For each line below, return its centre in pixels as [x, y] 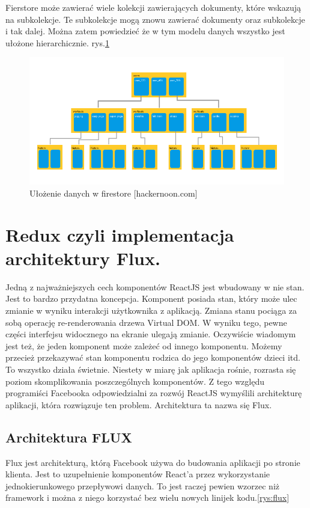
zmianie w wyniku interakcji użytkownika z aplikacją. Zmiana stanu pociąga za [151, 311]
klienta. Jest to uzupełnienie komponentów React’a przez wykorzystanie [138, 474]
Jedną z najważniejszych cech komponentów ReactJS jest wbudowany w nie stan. [155, 286]
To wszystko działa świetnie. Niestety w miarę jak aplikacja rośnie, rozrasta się [151, 369]
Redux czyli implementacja [120, 234]
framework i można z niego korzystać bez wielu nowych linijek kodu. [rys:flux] [147, 497]
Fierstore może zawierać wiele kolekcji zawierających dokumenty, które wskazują [153, 7]
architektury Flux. [83, 258]
